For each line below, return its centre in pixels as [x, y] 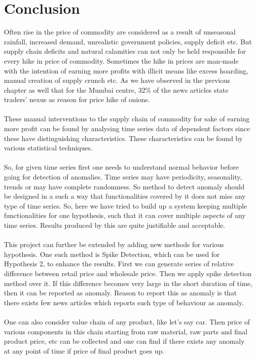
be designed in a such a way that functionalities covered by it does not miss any [125, 196]
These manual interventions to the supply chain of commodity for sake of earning [127, 119]
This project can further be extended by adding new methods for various [114, 244]
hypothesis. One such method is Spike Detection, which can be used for [112, 254]
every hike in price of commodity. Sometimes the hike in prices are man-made [121, 60]
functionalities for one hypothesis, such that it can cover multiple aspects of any [125, 215]
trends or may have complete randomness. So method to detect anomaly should [124, 186]
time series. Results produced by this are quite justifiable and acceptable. [115, 225]
